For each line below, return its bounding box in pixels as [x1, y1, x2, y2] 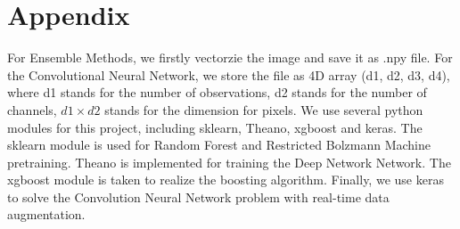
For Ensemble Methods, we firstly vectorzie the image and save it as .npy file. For [7, 48, 453, 67]
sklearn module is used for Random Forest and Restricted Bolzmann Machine [7, 135, 431, 154]
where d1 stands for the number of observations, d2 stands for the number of [7, 83, 427, 102]
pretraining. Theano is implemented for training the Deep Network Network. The [7, 152, 451, 171]
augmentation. [7, 205, 86, 224]
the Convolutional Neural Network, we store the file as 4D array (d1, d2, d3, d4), [7, 65, 450, 84]
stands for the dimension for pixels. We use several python [104, 100, 423, 119]
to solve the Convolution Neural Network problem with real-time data [7, 187, 390, 206]
